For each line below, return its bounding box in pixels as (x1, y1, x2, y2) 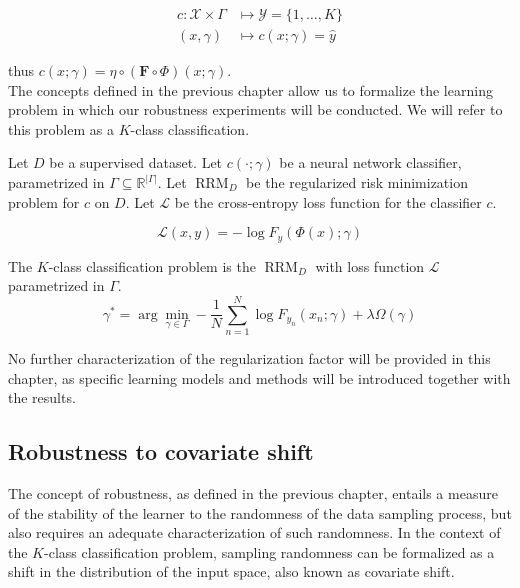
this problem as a (8, 118, 114, 139)
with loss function (315, 255, 425, 276)
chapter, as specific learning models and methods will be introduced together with (8, 367, 511, 388)
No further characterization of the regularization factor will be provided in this (8, 347, 491, 368)
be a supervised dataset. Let (49, 152, 223, 173)
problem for (8, 191, 80, 212)
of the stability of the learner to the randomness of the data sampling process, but (8, 502, 512, 523)
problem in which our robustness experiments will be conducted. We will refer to (8, 99, 503, 120)
